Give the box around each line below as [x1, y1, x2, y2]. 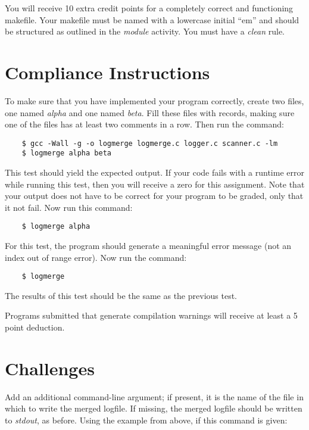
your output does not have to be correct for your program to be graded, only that [5, 189, 304, 202]
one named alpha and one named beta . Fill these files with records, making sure [5, 106, 295, 119]
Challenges [5, 356, 95, 380]
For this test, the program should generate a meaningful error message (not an [5, 239, 292, 252]
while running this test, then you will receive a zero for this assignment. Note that [5, 177, 305, 190]
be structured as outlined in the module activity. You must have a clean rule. [5, 25, 285, 38]
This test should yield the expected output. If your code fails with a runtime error [5, 166, 304, 178]
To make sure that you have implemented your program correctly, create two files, [5, 94, 304, 107]
